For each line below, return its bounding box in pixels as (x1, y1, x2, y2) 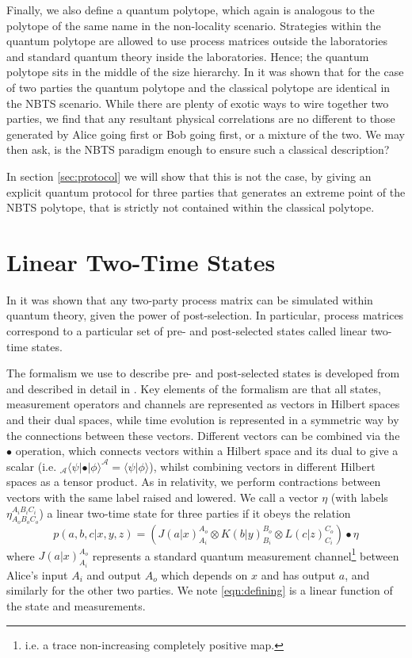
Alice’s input (6, 566, 68, 583)
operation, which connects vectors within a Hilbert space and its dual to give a (15, 442, 399, 459)
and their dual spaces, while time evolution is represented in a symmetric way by (6, 411, 399, 427)
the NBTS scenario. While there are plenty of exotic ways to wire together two (6, 94, 389, 111)
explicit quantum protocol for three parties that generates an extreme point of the (6, 183, 406, 200)
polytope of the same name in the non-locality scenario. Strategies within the (6, 17, 381, 33)
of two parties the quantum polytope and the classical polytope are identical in (6, 78, 391, 95)
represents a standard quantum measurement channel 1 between (92, 545, 399, 564)
